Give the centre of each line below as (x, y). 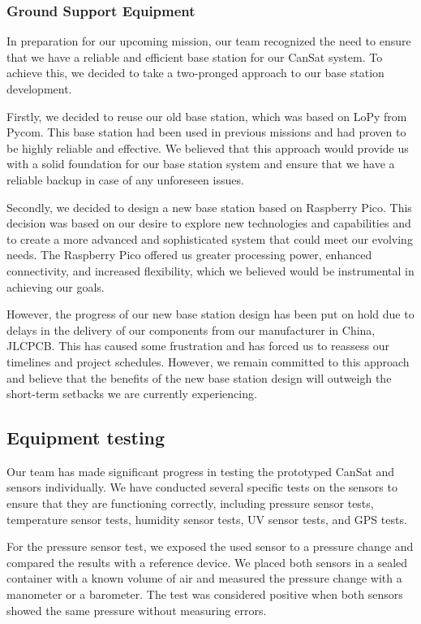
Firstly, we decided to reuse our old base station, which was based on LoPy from (207, 116)
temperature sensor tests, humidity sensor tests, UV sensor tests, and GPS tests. (207, 519)
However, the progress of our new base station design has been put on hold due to (210, 314)
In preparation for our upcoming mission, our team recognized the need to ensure (209, 41)
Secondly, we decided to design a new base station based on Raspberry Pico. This (209, 207)
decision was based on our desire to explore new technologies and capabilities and (209, 223)
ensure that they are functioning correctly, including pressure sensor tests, (190, 503)
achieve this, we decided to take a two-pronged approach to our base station (195, 73)
